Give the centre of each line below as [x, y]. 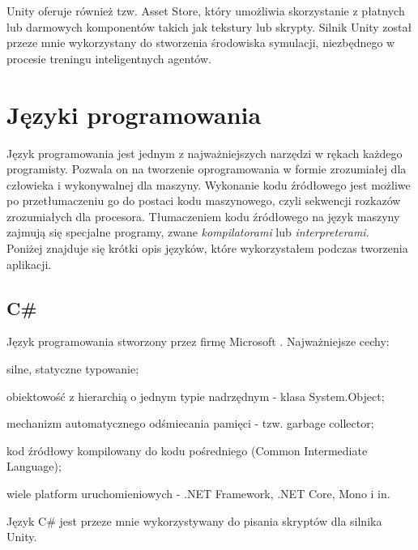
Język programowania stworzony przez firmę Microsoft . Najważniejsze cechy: [198, 341]
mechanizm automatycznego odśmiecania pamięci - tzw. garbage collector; [190, 423]
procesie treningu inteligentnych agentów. [109, 58]
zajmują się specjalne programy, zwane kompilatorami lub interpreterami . [188, 232]
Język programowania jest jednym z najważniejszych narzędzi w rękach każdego [205, 153]
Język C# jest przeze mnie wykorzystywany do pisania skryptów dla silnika [194, 520]
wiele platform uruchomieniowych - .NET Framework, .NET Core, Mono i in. [198, 494]
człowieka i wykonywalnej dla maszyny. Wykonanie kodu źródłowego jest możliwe [209, 184]
